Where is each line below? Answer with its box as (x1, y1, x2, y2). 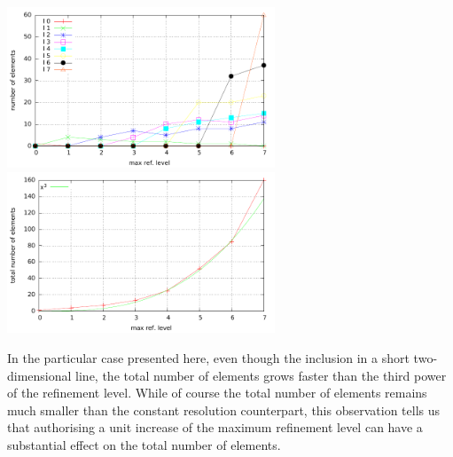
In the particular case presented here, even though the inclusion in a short (7, 349, 410, 366)
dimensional (7, 366, 72, 384)
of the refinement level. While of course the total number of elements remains (7, 383, 427, 402)
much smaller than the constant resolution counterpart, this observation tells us (7, 400, 441, 419)
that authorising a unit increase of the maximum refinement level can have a (7, 418, 423, 437)
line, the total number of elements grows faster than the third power (75, 366, 447, 384)
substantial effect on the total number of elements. (7, 435, 281, 453)
